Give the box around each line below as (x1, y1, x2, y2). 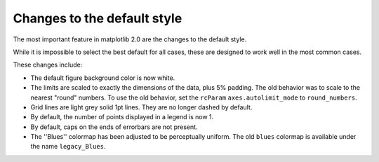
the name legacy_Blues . (30, 142, 106, 151)
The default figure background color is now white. (30, 74, 175, 82)
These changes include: (13, 60, 83, 69)
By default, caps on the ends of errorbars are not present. (30, 123, 198, 131)
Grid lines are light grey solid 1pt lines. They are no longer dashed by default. (30, 102, 253, 112)
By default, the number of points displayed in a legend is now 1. (30, 113, 214, 121)
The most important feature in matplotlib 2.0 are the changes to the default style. (13, 35, 247, 43)
